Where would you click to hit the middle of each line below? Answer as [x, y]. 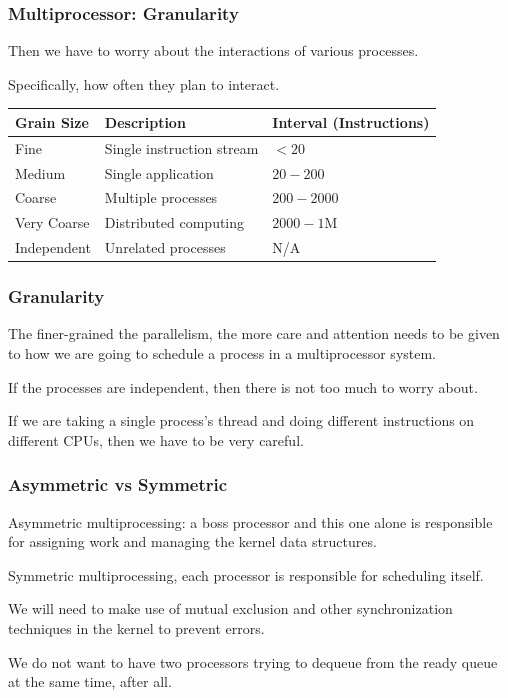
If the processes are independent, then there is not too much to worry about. [243, 386]
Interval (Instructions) [351, 121]
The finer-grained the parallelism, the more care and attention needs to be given [254, 333]
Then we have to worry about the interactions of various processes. [213, 50]
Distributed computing [174, 222]
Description [145, 121]
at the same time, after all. [90, 681]
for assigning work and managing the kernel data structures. [192, 541]
